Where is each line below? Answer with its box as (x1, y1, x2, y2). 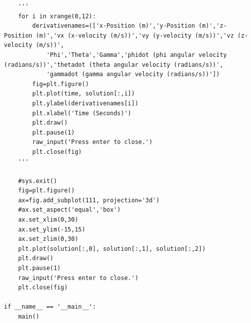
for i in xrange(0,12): (18, 12, 96, 20)
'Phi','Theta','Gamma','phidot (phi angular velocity (46, 51, 227, 58)
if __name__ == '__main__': (4, 303, 96, 311)
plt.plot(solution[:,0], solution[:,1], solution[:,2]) (18, 245, 206, 252)
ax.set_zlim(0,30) (18, 235, 79, 243)
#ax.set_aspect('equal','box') (18, 206, 121, 214)
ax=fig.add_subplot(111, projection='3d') (18, 196, 160, 204)
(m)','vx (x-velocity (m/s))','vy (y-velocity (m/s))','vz (36, 32, 234, 39)
